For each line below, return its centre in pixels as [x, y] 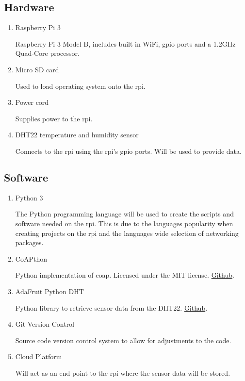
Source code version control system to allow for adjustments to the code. [123, 340]
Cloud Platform [39, 356]
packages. [29, 242]
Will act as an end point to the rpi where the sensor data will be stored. [123, 373]
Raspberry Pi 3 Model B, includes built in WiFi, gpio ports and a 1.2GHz [125, 43]
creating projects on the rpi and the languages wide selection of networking [127, 233]
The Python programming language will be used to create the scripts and [124, 214]
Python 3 [29, 197]
